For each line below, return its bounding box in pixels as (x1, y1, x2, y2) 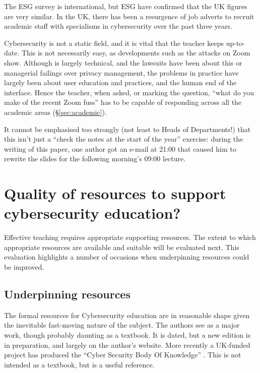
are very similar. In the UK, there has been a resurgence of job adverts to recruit (4, 11, 254, 21)
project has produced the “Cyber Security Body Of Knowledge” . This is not (4, 349, 241, 360)
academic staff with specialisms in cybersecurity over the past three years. (4, 21, 232, 31)
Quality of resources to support (4, 183, 226, 204)
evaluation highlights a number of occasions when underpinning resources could (4, 252, 249, 262)
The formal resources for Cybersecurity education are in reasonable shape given (4, 309, 250, 320)
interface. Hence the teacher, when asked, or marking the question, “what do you (4, 87, 254, 97)
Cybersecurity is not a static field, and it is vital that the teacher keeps (4, 37, 224, 48)
